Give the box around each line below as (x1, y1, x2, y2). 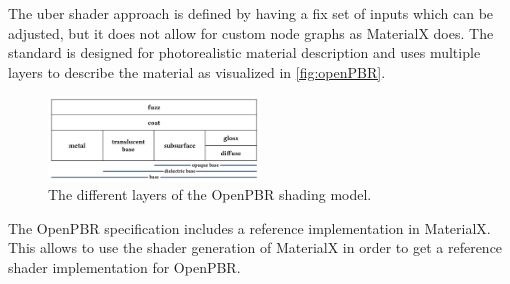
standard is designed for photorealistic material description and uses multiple (8, 42, 481, 63)
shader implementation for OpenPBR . (8, 257, 241, 277)
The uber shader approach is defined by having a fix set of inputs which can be (8, 3, 494, 23)
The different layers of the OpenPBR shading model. (48, 184, 372, 205)
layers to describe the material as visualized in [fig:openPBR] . (8, 61, 386, 82)
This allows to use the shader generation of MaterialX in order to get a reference (8, 237, 503, 258)
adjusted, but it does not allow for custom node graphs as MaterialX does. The (8, 22, 494, 43)
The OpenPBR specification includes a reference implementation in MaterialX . (8, 217, 491, 238)
